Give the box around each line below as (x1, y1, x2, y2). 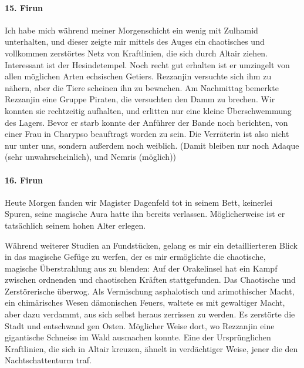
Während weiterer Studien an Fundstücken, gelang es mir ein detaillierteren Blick (5, 239, 298, 251)
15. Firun (5, 1, 43, 14)
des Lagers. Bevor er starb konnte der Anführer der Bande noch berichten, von (5, 116, 288, 128)
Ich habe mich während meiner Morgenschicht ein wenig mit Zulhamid (5, 24, 258, 36)
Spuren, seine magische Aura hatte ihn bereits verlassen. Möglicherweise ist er (5, 208, 285, 220)
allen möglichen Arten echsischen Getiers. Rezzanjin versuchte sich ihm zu (5, 70, 272, 82)
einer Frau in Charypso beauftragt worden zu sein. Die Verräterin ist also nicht (5, 128, 289, 140)
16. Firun (5, 173, 43, 186)
